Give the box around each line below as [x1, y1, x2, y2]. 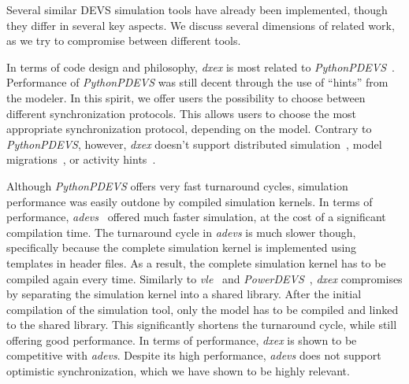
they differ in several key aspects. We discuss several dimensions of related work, [6, 17, 395, 33]
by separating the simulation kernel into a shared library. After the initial [6, 286, 362, 302]
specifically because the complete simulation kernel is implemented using [6, 239, 357, 256]
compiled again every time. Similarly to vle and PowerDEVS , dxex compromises [6, 270, 403, 286]
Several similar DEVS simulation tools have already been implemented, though [6, 2, 388, 17]
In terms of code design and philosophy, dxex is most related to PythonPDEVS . [6, 58, 395, 75]
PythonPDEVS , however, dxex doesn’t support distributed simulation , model [6, 135, 382, 152]
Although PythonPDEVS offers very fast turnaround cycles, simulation [6, 177, 348, 194]
